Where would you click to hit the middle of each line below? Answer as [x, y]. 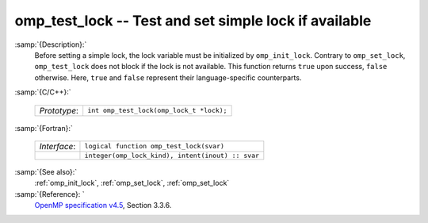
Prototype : [59, 110]
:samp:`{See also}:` [46, 171]
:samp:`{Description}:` [51, 44]
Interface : [57, 146]
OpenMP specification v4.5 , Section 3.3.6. [103, 206]
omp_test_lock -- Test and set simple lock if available [193, 21]
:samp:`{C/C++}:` [43, 92]
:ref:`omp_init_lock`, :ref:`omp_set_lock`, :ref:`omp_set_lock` [132, 183]
